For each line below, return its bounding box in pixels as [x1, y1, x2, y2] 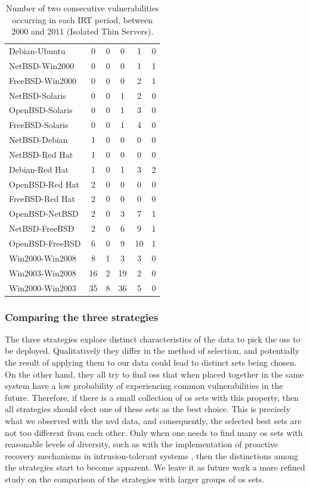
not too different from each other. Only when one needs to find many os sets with [5, 426, 303, 438]
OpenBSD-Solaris [9, 104, 73, 116]
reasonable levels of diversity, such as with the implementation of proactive [5, 438, 278, 450]
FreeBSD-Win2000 [9, 74, 77, 86]
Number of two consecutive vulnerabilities [5, 2, 159, 14]
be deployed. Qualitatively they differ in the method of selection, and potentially [5, 344, 300, 357]
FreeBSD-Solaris [9, 119, 69, 131]
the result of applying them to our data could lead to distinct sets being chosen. [5, 356, 297, 369]
